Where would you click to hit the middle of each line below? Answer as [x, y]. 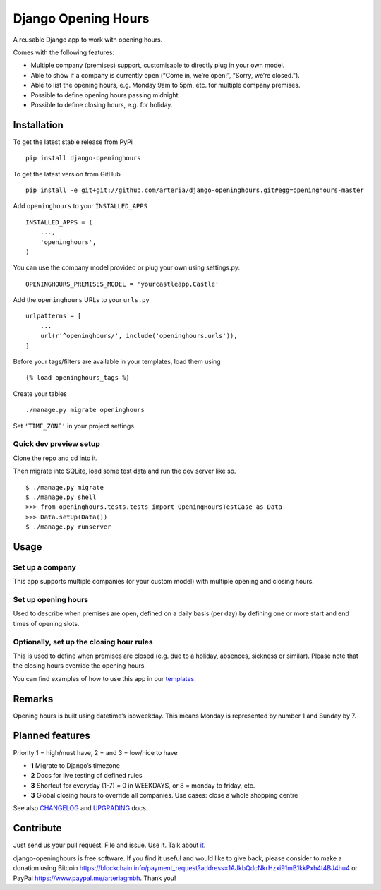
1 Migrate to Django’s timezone [75, 765]
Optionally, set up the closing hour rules [83, 642]
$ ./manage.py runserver [68, 527]
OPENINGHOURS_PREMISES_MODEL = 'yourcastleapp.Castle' [122, 284]
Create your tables [40, 393]
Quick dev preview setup [56, 444]
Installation [38, 125]
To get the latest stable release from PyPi [73, 142]
